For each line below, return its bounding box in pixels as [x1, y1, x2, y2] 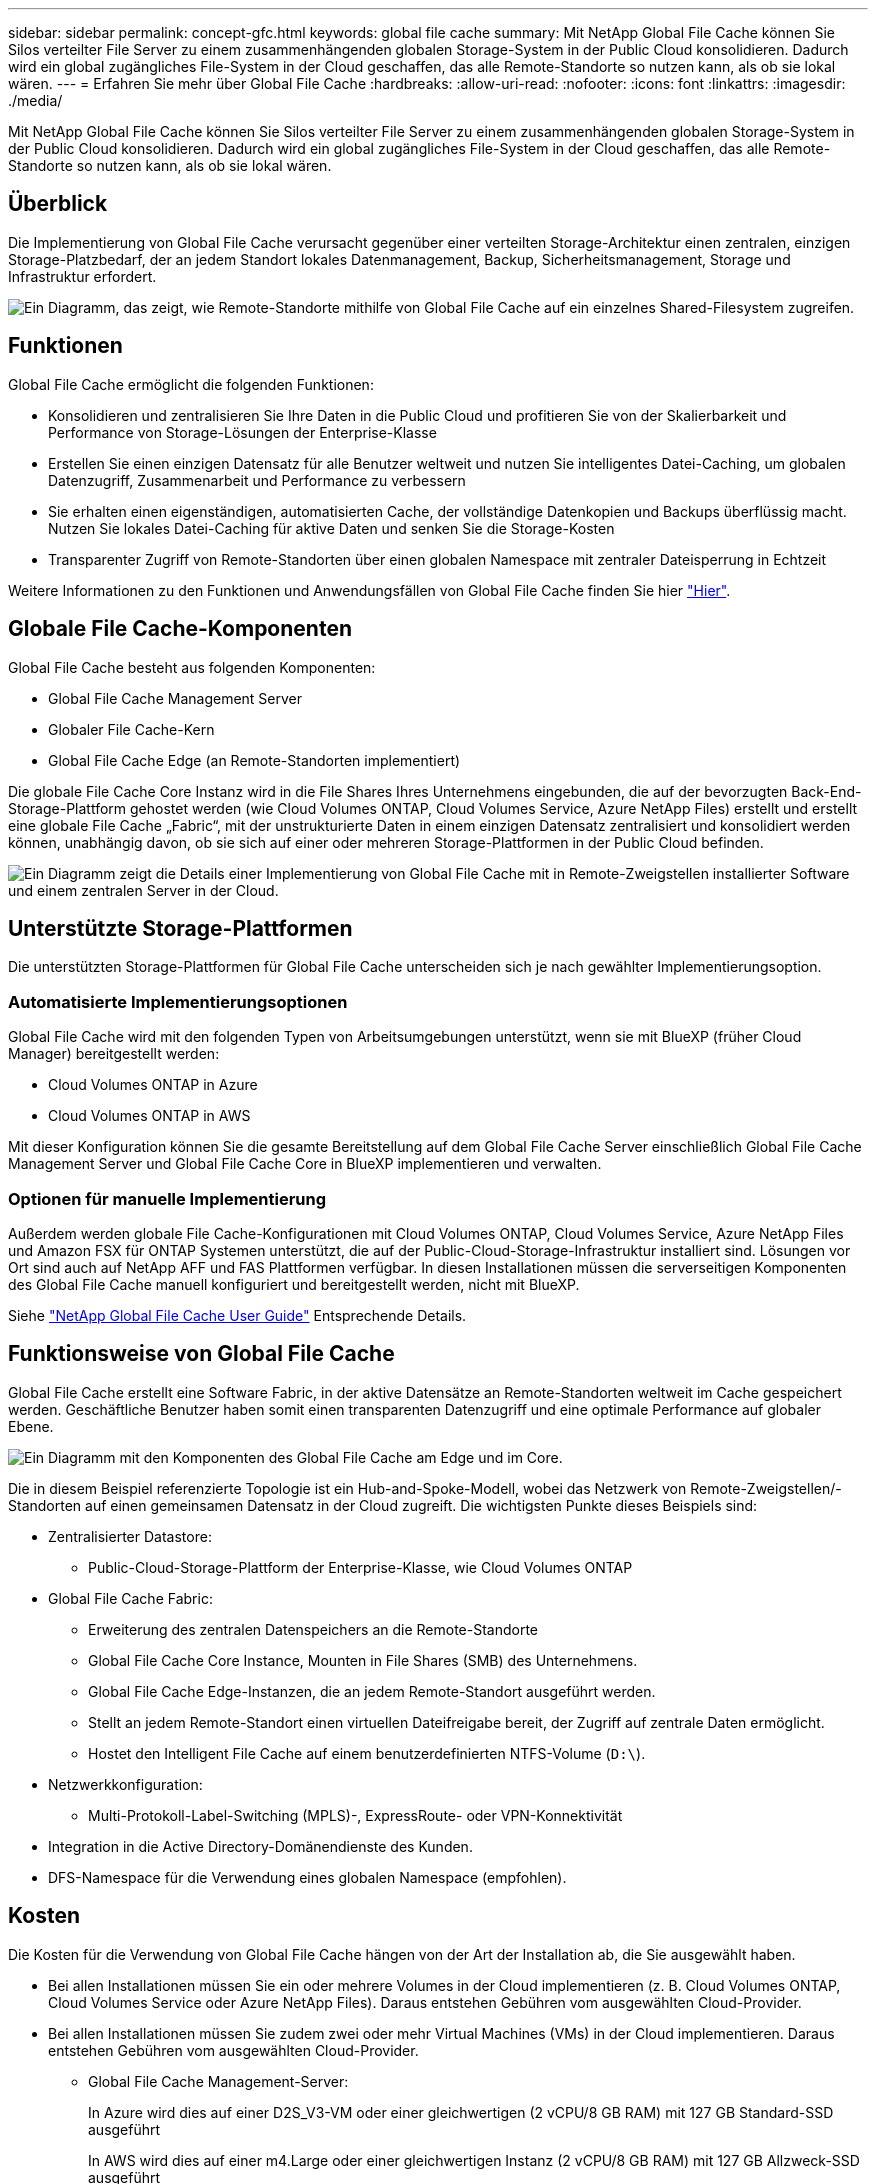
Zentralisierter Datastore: [48, 1527, 212, 1545]
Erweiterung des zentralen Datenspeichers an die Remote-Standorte [88, 1620, 539, 1638]
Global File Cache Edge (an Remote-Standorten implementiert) [48, 751, 461, 769]
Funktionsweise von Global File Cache [8, 1341, 395, 1367]
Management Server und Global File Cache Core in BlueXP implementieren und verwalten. [8, 1155, 602, 1173]
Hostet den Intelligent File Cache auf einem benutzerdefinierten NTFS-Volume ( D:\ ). [88, 1744, 646, 1762]
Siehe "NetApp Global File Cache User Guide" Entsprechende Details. [8, 1306, 467, 1324]
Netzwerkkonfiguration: [48, 1775, 203, 1793]
